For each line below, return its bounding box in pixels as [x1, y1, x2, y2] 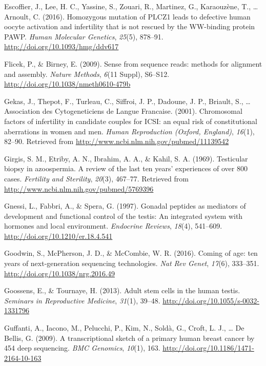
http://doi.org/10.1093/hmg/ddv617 [4, 41, 119, 52]
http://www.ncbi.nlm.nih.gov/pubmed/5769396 [4, 183, 154, 194]
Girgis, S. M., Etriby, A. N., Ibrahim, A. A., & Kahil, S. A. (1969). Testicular [4, 153, 248, 164]
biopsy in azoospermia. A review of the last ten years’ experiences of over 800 [4, 163, 248, 174]
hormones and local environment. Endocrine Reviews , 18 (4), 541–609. [4, 220, 222, 231]
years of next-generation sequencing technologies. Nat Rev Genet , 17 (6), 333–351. [4, 258, 259, 269]
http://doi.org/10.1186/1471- [162, 342, 254, 353]
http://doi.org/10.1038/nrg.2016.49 [4, 268, 115, 278]
